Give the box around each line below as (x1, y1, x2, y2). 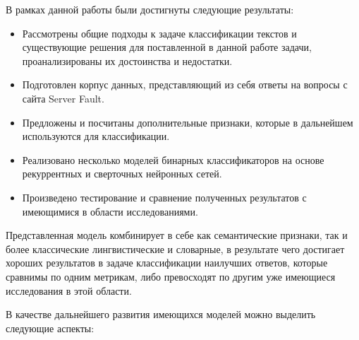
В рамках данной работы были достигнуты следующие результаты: (6, 2, 294, 16)
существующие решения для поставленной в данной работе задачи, (22, 40, 312, 54)
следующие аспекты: (6, 320, 95, 335)
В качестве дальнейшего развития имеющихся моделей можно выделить (6, 307, 316, 322)
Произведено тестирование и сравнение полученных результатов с (22, 189, 307, 204)
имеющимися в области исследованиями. (22, 204, 198, 218)
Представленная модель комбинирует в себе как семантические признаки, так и (6, 228, 348, 242)
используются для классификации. (22, 129, 170, 143)
